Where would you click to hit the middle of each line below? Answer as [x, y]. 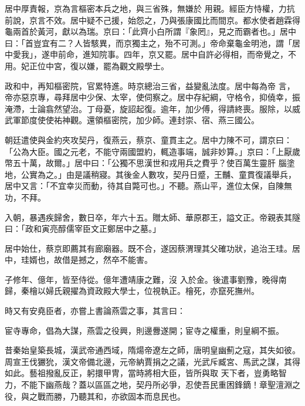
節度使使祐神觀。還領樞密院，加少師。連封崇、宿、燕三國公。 [140, 120]
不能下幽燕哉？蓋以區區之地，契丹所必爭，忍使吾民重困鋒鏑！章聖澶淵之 [160, 385]
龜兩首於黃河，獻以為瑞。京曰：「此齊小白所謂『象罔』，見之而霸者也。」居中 [150, 31]
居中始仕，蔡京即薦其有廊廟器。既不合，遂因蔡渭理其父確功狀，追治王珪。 [148, 248]
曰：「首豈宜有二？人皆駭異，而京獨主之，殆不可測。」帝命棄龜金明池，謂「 [148, 43]
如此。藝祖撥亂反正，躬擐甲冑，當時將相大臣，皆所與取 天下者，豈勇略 [142, 373]
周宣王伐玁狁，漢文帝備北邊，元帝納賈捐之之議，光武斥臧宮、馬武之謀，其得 [152, 361]
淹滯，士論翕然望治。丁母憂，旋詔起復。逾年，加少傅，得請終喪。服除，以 [148, 108]
